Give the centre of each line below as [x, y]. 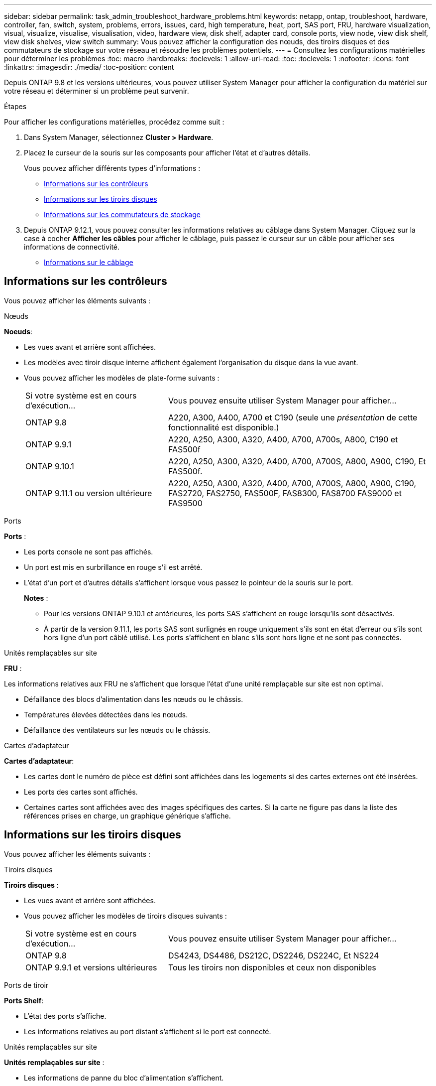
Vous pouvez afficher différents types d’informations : [112, 168]
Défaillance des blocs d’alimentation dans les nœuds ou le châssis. [134, 699]
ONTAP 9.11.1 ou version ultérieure [89, 493]
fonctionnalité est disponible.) [223, 427]
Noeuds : [18, 331]
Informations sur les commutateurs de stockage [122, 214]
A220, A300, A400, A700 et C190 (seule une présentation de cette [293, 417]
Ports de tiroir [26, 985]
